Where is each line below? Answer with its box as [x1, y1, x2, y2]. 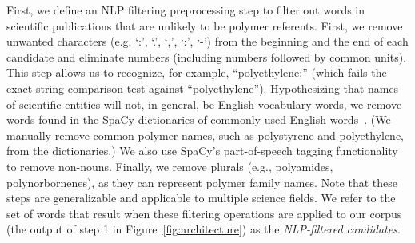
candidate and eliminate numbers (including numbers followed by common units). [6, 48, 407, 65]
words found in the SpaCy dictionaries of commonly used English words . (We [6, 111, 391, 128]
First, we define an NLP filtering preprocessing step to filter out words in [6, 2, 365, 18]
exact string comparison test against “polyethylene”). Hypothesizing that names [6, 79, 399, 96]
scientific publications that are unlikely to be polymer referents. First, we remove [6, 17, 403, 34]
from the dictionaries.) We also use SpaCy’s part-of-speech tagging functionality [6, 142, 398, 159]
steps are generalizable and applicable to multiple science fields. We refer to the [6, 189, 396, 206]
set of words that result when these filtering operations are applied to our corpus [6, 205, 402, 221]
